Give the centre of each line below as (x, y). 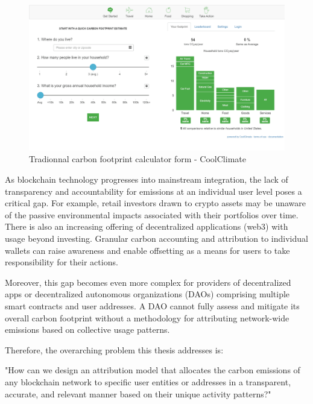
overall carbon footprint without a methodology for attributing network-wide (147, 317)
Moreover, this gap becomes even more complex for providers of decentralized (148, 282)
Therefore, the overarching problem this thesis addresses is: (114, 349)
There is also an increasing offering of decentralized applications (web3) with (147, 226)
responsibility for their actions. (62, 262)
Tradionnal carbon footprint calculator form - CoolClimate (138, 159)
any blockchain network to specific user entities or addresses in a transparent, (148, 381)
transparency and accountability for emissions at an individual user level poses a (153, 191)
